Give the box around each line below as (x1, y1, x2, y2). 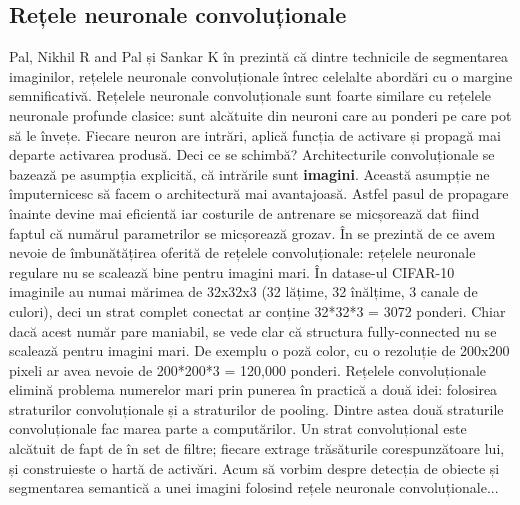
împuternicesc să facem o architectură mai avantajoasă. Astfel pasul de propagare (9, 183, 509, 204)
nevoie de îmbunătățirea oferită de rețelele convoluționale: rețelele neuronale (9, 242, 476, 263)
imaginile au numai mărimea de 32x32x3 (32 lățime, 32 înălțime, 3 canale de (9, 281, 478, 302)
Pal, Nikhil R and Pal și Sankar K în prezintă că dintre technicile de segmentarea (9, 46, 509, 67)
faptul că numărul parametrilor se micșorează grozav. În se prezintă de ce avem (9, 222, 496, 243)
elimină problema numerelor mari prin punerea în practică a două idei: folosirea (9, 379, 498, 400)
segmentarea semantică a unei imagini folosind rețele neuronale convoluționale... (9, 477, 499, 498)
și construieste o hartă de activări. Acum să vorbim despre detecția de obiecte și (9, 457, 500, 478)
